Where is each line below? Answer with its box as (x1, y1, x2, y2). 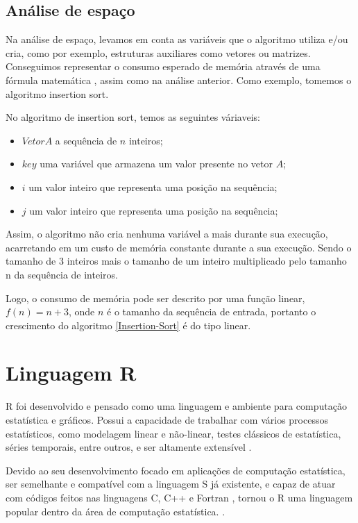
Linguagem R (6, 358, 137, 387)
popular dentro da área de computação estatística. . (6, 504, 225, 518)
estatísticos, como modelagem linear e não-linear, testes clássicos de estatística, (6, 426, 341, 440)
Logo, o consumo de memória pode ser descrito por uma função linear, (6, 290, 305, 305)
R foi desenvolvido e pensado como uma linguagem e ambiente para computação (6, 399, 347, 413)
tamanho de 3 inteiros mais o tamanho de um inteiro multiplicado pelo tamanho (6, 254, 347, 268)
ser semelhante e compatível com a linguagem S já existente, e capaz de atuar (6, 476, 336, 491)
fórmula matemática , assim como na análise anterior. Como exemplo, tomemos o (6, 72, 352, 87)
